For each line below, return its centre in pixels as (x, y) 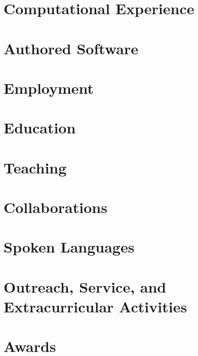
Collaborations (55, 207)
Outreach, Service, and (85, 286)
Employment (49, 87)
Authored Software (71, 48)
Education (40, 128)
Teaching (35, 167)
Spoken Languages (69, 247)
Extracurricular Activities (95, 306)
